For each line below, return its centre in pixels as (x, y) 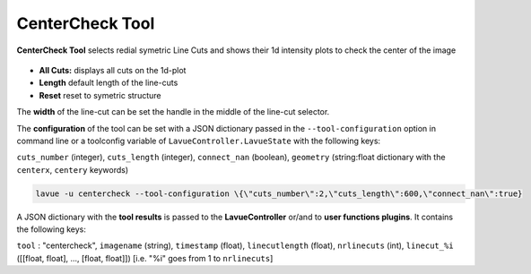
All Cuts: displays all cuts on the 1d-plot (113, 70)
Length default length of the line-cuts (109, 83)
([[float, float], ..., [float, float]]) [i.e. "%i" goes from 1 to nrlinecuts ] (145, 258)
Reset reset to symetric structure (100, 95)
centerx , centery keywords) (73, 169)
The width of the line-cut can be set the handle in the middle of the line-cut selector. (173, 112)
